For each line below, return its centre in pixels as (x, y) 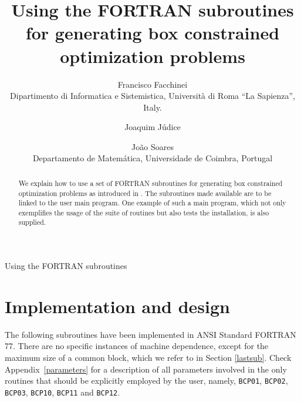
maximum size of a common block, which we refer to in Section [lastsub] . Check (148, 358)
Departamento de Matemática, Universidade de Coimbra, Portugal (153, 158)
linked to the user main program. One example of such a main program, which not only (152, 203)
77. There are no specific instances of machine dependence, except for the (137, 346)
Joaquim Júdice (153, 127)
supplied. (32, 222)
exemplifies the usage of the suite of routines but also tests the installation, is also (144, 212)
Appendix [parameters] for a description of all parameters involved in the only (146, 369)
